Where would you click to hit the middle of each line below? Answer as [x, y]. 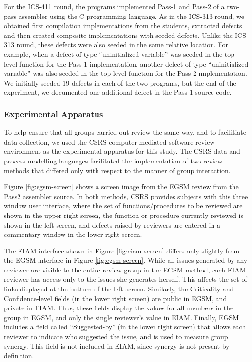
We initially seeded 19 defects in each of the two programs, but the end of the [120, 82]
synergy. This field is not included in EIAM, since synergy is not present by [117, 346]
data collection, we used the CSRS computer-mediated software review [109, 141]
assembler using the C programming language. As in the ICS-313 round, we [131, 16]
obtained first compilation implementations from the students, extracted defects [123, 26]
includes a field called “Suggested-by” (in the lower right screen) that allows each [125, 327]
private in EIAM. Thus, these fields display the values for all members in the [119, 308]
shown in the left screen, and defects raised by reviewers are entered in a [112, 225]
